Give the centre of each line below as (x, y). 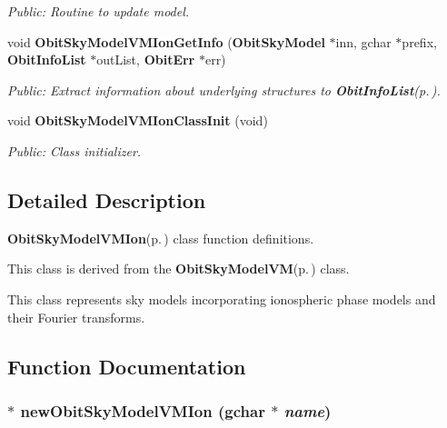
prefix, (419, 41)
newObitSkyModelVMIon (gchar (143, 410)
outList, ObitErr (146, 60)
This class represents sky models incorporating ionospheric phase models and (222, 299)
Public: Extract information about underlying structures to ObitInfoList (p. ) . (224, 90)
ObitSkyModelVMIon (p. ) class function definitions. (161, 238)
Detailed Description (107, 199)
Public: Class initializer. (74, 150)
